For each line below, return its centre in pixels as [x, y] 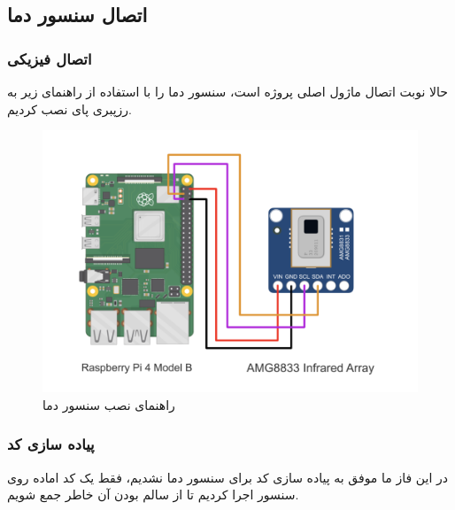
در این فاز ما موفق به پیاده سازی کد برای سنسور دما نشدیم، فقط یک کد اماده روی [227, 477]
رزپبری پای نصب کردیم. [69, 108]
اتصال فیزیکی [50, 58]
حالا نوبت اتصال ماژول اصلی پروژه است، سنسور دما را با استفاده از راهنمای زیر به [227, 91]
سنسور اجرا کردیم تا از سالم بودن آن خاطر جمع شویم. [153, 495]
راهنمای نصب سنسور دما [109, 404]
